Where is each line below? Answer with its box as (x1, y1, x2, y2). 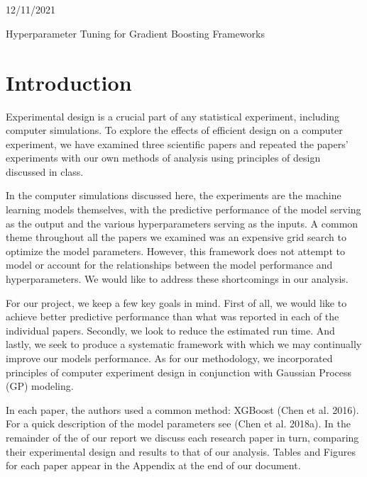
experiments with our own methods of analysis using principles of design (6, 150, 321, 165)
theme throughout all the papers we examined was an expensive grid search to (6, 230, 346, 245)
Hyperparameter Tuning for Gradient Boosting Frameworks (6, 26, 265, 40)
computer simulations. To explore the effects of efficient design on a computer (6, 123, 343, 138)
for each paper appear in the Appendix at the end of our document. (6, 458, 301, 473)
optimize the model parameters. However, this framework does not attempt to (6, 243, 345, 258)
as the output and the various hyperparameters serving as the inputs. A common (6, 215, 358, 230)
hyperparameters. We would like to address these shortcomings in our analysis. (6, 271, 349, 286)
